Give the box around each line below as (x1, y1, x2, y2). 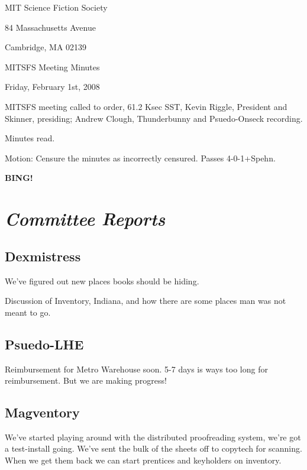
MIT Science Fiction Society (5, 1, 108, 13)
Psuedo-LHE (5, 335, 84, 353)
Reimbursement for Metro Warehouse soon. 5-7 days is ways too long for (5, 362, 268, 375)
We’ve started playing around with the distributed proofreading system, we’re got (5, 430, 301, 443)
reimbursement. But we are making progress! (5, 374, 167, 387)
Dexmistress (5, 247, 81, 265)
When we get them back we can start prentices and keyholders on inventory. (5, 454, 282, 466)
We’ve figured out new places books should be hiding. (5, 274, 199, 287)
